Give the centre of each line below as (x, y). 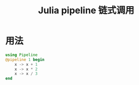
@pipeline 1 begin (25, 60)
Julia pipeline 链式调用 (86, 10)
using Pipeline (22, 55)
